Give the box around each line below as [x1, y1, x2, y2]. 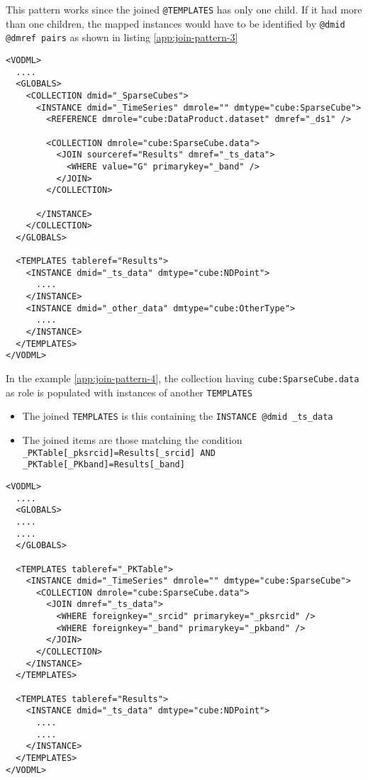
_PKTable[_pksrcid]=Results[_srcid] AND [22, 447, 216, 458]
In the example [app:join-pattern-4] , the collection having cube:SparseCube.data [6, 371, 359, 386]
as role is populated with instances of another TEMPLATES [6, 384, 252, 399]
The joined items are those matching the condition [22, 433, 242, 447]
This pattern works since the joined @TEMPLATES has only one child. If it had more [6, 2, 362, 16]
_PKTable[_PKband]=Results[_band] [22, 459, 185, 470]
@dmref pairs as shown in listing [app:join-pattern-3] [6, 30, 238, 45]
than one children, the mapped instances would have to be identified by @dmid [6, 16, 345, 30]
